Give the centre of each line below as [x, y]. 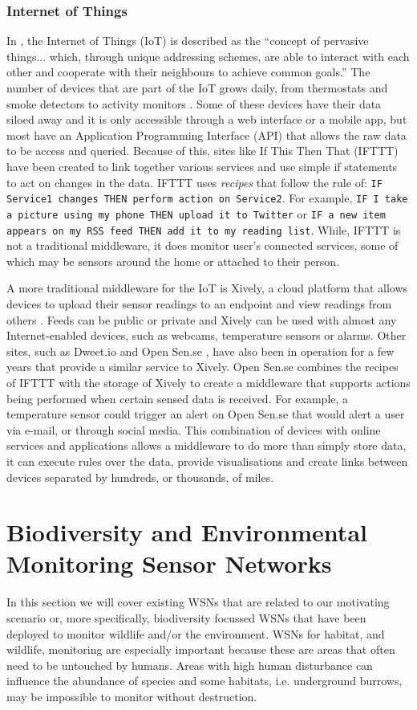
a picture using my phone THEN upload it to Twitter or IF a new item [196, 213]
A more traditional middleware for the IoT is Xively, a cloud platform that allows [207, 288]
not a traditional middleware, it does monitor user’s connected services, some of [202, 245]
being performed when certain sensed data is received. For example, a [178, 398]
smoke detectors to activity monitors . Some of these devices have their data [194, 103]
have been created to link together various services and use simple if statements [202, 166]
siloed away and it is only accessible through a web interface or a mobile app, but [207, 119]
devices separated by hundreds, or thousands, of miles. [140, 477]
